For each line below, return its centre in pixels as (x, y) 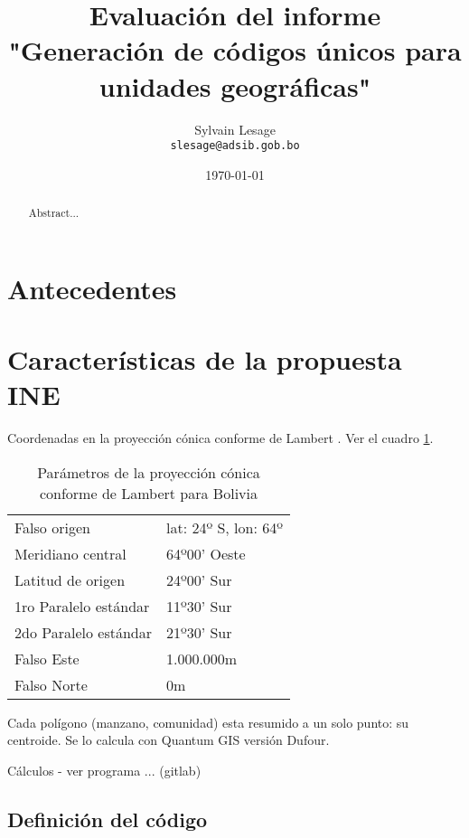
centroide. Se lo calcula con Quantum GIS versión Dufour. (169, 740)
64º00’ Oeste (206, 553)
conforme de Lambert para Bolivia (148, 493)
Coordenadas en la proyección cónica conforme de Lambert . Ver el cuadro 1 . (220, 438)
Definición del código (108, 819)
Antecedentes (92, 288)
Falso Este (47, 658)
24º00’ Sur (199, 579)
